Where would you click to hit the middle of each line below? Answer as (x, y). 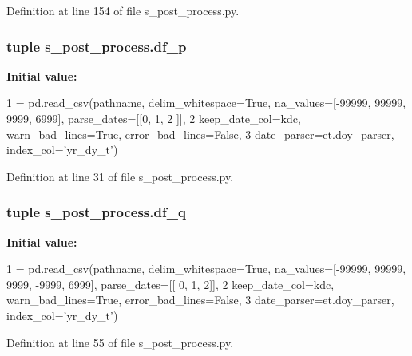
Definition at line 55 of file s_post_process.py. (120, 342)
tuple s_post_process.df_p (97, 46)
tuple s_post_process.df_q (96, 212)
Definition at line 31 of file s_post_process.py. (120, 176)
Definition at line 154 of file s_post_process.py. (123, 10)
